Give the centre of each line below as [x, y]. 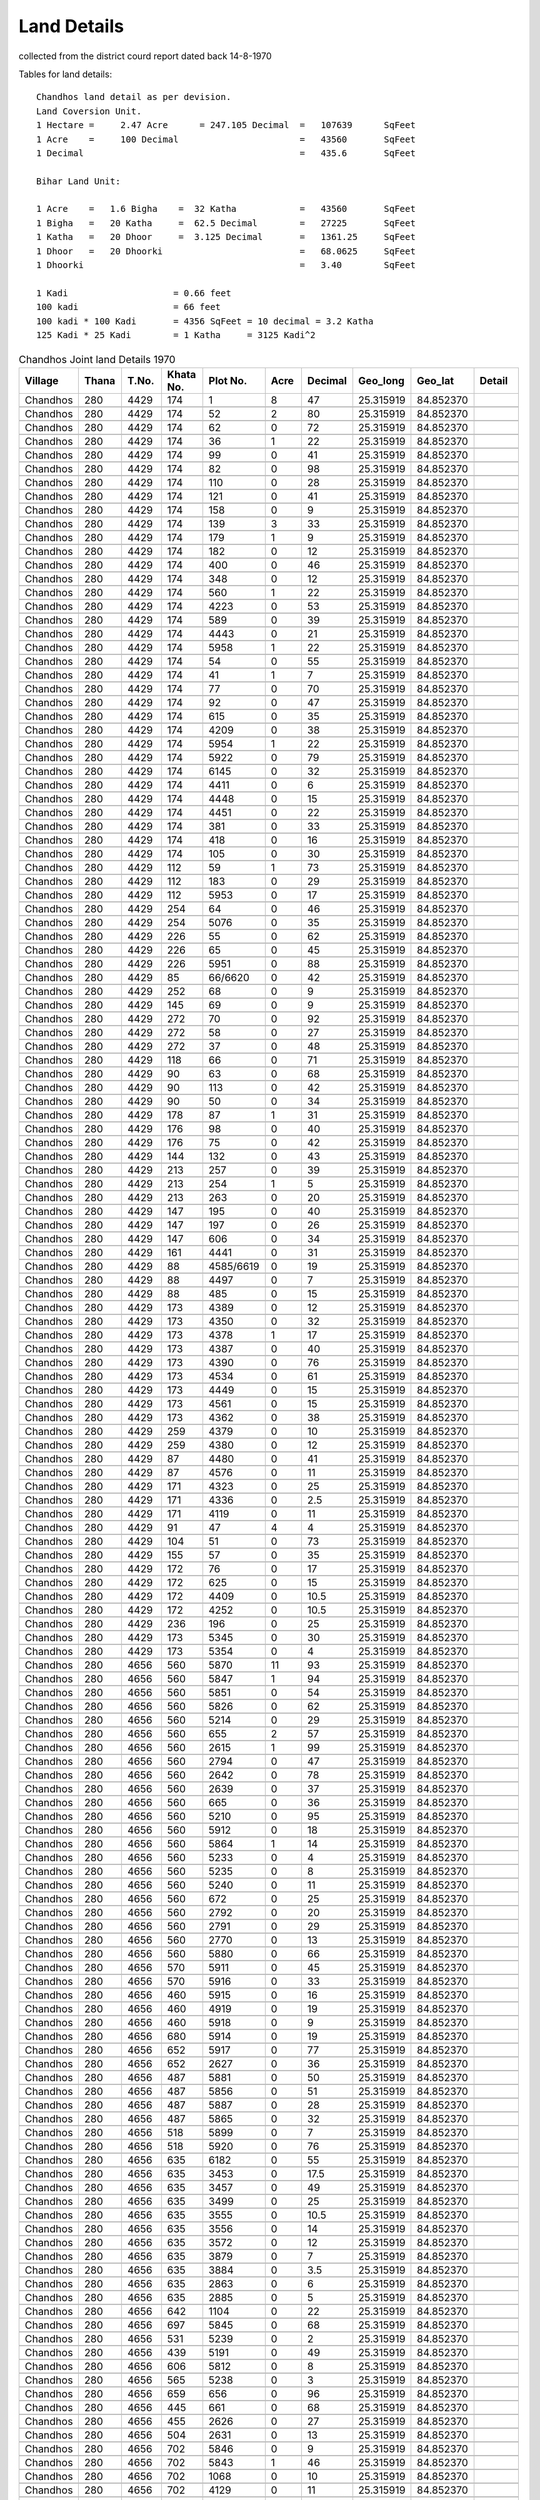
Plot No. [228, 380]
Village [41, 380]
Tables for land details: [65, 74]
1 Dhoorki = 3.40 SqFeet [226, 265]
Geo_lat [435, 380]
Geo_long [381, 380]
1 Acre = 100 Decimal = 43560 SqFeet [226, 139]
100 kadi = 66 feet [129, 307]
